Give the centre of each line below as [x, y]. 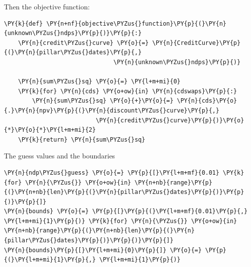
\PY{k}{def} [23, 23]
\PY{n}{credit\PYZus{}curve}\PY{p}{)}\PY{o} [170, 120]
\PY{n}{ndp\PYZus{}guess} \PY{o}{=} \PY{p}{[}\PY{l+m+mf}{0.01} [112, 172]
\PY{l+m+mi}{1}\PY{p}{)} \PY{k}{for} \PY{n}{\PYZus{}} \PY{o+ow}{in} [121, 221]
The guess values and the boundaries [60, 156]
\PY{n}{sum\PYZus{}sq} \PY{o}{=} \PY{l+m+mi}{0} [99, 82]
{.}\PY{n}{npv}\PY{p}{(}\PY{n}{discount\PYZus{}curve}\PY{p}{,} [112, 110]
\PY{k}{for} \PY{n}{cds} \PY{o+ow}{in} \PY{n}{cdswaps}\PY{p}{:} [127, 91]
